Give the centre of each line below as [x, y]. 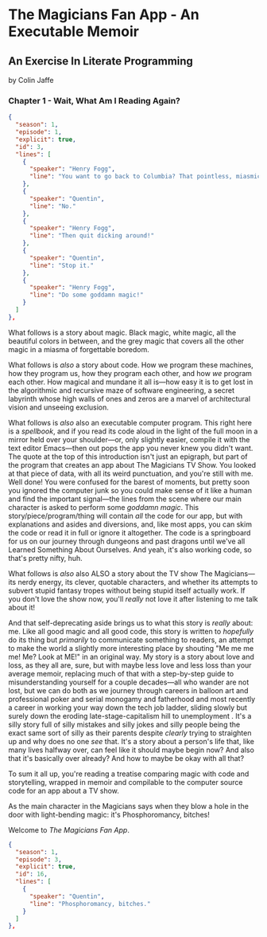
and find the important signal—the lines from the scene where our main [125, 499]
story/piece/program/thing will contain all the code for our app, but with [126, 516]
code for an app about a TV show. [64, 790]
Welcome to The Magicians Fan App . [69, 829]
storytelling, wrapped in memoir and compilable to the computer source [126, 782]
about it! [22, 607]
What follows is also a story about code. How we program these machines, [131, 365]
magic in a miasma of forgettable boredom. [79, 349]
